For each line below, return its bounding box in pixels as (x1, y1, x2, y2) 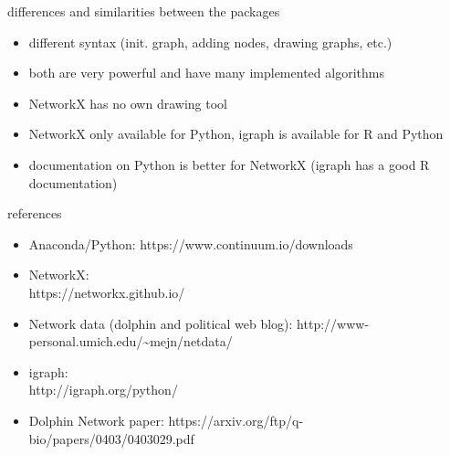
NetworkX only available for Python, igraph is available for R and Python (28, 124, 444, 143)
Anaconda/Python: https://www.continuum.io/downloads (28, 234, 353, 253)
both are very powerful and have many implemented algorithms (28, 63, 384, 82)
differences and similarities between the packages (7, 2, 280, 20)
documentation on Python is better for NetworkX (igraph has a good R (28, 154, 430, 174)
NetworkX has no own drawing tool (28, 93, 227, 112)
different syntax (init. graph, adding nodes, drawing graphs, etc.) (28, 32, 392, 51)
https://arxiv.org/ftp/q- (168, 410, 304, 429)
